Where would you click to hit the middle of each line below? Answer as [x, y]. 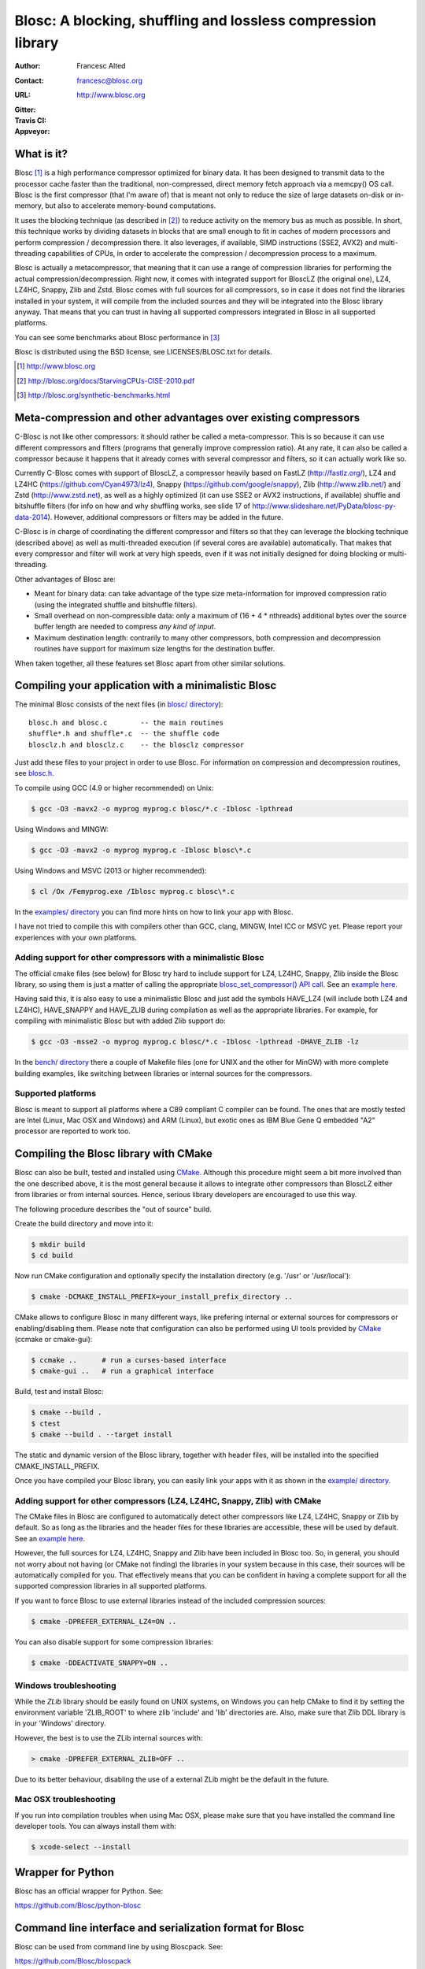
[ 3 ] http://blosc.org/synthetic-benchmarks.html [94, 395]
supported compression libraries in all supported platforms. [111, 1586]
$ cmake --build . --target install [102, 1435]
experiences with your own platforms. [76, 937]
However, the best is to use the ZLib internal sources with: [109, 1737]
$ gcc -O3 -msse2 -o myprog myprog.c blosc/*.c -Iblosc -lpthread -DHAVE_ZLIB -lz [195, 1042]
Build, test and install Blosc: [59, 1392]
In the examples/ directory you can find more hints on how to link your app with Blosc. [154, 912]
